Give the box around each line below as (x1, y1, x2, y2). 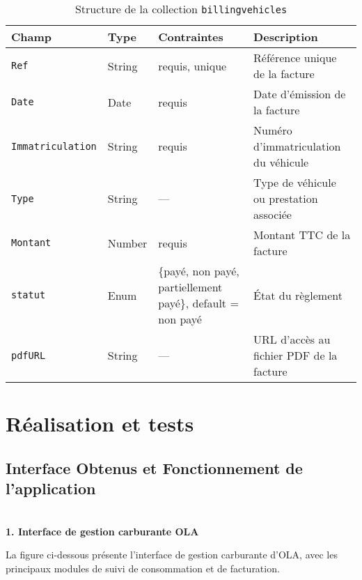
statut (11, 289, 46, 300)
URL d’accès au (253, 331, 331, 347)
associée (253, 206, 292, 222)
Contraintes (158, 29, 223, 45)
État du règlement (253, 287, 343, 303)
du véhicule (253, 154, 309, 170)
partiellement (158, 279, 223, 295)
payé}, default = (158, 295, 239, 311)
